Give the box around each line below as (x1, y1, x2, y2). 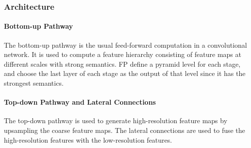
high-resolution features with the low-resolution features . (4, 134, 172, 145)
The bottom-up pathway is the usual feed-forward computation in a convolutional (4, 39, 247, 50)
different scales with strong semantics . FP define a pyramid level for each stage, (4, 58, 241, 69)
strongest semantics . (4, 78, 64, 88)
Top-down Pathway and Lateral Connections (4, 97, 156, 107)
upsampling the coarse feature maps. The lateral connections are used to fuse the (4, 125, 245, 135)
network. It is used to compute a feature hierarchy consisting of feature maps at (4, 49, 241, 59)
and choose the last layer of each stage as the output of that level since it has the (4, 68, 246, 78)
